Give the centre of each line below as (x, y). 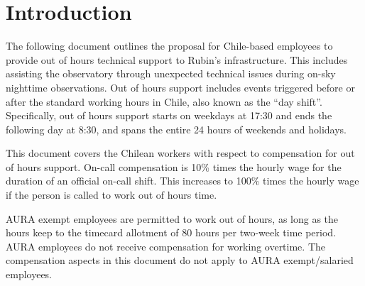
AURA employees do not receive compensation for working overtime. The (166, 246)
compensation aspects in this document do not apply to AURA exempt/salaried (180, 260)
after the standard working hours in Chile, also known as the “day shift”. (164, 101)
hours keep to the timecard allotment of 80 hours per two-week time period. (171, 232)
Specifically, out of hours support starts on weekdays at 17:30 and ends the (169, 115)
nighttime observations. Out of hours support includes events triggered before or (180, 87)
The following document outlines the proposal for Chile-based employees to (169, 46)
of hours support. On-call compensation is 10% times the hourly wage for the (174, 166)
